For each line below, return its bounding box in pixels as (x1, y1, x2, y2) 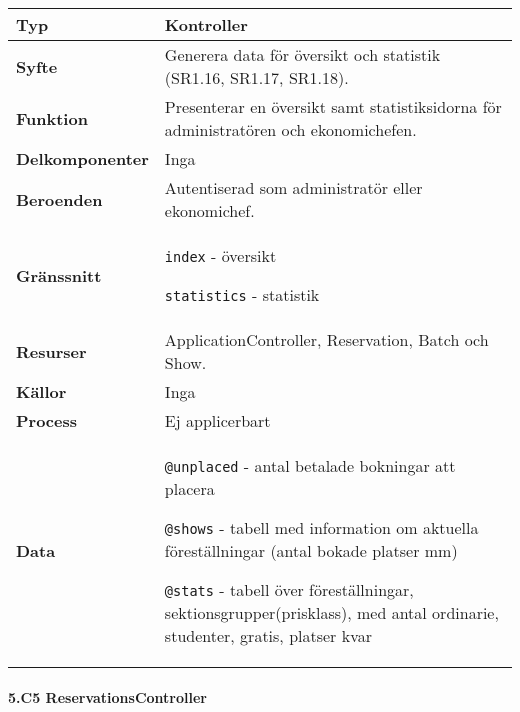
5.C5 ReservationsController (8, 686, 207, 707)
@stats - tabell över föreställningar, (164, 578, 414, 601)
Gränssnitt (16, 263, 102, 287)
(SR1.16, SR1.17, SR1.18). (164, 66, 349, 89)
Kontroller (164, 13, 248, 36)
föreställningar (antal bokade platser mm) (164, 539, 458, 562)
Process (16, 409, 78, 432)
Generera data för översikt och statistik (164, 43, 441, 66)
